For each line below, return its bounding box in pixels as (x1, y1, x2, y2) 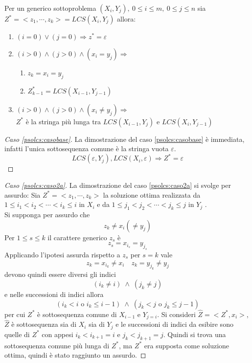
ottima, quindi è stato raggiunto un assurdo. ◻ (4, 350, 146, 360)
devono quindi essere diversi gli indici (4, 269, 116, 279)
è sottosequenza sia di (11, 319, 77, 329)
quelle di (4, 329, 30, 339)
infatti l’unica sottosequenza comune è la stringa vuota (4, 143, 169, 154)
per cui (4, 309, 25, 319)
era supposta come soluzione (144, 340, 229, 350)
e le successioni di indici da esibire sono (115, 319, 233, 329)
